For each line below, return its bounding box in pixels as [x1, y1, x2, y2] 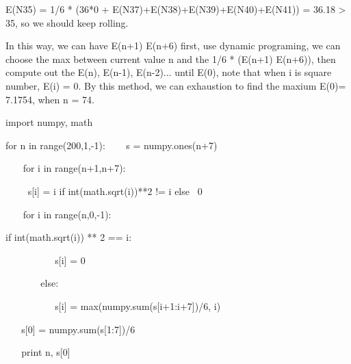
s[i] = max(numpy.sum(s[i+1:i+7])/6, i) [55, 298, 221, 313]
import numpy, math [5, 115, 93, 129]
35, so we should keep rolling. [5, 15, 129, 29]
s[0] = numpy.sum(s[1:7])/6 [21, 322, 135, 336]
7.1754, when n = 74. [5, 92, 94, 106]
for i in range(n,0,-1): [23, 207, 112, 221]
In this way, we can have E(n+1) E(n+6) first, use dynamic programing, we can [5, 38, 341, 53]
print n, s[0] [21, 345, 70, 359]
